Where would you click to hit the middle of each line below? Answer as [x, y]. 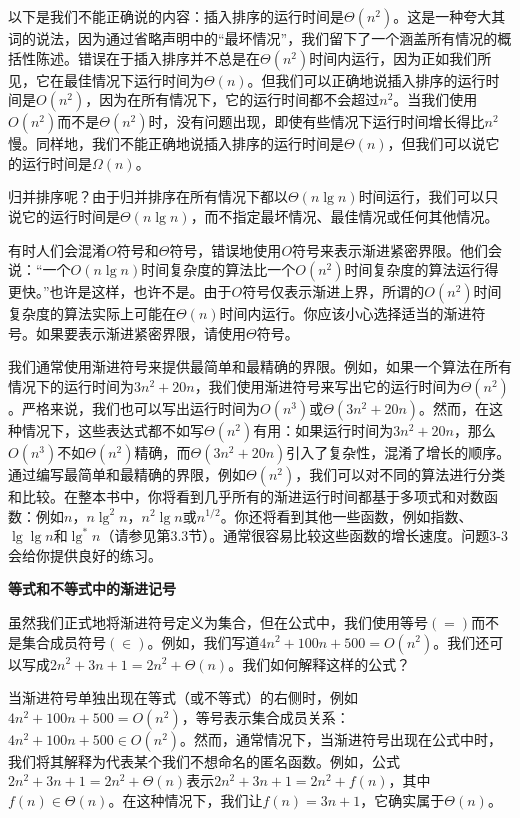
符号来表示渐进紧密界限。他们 [390, 249]
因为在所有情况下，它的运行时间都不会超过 [239, 99]
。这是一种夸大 [442, 16]
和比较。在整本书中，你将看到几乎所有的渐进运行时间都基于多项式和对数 [246, 495]
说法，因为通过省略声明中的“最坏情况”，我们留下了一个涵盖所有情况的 [266, 38]
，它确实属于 [402, 799]
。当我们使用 [435, 99]
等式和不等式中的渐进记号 [92, 588]
